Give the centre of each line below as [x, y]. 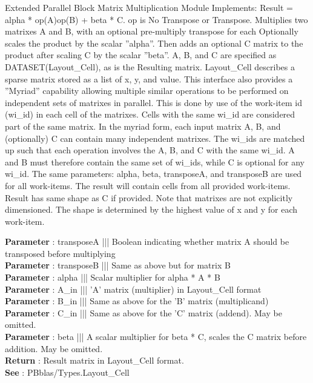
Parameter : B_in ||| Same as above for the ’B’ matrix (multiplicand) [137, 301]
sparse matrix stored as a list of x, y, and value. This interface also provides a [149, 78]
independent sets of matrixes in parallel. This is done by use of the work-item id [153, 102]
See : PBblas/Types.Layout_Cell [67, 372]
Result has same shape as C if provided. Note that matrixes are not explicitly [149, 197]
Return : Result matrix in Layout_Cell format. [94, 360]
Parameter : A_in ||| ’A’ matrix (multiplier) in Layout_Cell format [133, 289]
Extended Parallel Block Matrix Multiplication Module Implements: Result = [149, 7]
